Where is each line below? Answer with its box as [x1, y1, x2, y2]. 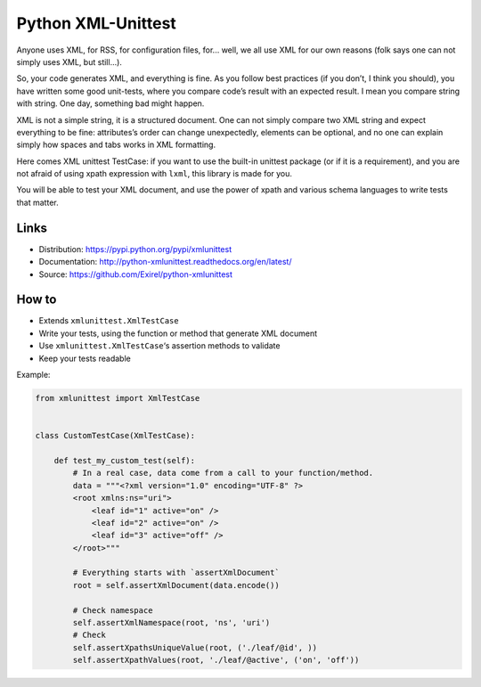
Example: [16, 370, 51, 380]
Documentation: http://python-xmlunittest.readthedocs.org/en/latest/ [38, 257, 292, 267]
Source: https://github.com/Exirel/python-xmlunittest [38, 268, 233, 280]
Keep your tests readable [38, 353, 131, 364]
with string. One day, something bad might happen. [16, 98, 205, 109]
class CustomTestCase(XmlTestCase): [35, 430, 196, 441]
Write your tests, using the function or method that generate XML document [38, 328, 318, 339]
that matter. [16, 197, 59, 208]
